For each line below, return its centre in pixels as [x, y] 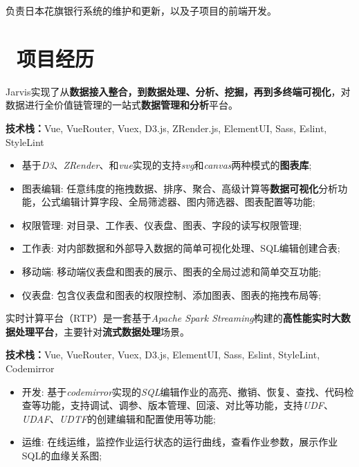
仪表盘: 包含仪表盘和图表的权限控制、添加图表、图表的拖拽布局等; [172, 294]
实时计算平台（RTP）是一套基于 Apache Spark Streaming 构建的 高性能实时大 [173, 318]
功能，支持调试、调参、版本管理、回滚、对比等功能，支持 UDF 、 [187, 405]
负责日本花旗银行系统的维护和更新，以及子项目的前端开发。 [141, 10]
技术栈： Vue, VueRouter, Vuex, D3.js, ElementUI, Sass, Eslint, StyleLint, [163, 355]
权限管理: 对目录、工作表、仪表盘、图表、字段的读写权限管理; [162, 225]
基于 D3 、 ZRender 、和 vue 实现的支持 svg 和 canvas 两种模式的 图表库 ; [167, 165]
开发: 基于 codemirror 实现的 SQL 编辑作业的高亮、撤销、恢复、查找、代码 [183, 391]
